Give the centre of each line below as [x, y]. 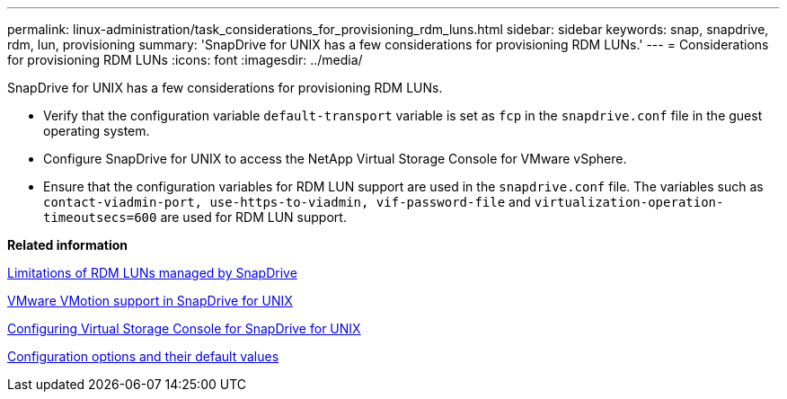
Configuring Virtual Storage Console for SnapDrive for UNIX [184, 328]
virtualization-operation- [629, 202]
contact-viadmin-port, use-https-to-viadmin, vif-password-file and [287, 202]
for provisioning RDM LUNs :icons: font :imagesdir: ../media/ [185, 60]
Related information [68, 245]
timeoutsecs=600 [100, 217]
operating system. [97, 131]
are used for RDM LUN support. [253, 217]
